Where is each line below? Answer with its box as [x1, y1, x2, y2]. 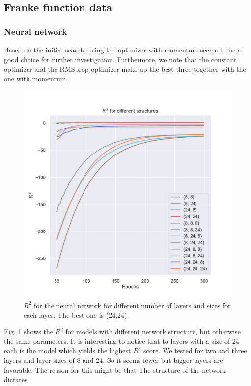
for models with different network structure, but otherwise [65, 326, 241, 336]
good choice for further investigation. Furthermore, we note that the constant [4, 54, 237, 64]
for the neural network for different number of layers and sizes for [33, 300, 231, 310]
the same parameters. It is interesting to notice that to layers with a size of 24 [4, 335, 239, 346]
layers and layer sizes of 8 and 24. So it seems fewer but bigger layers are [4, 355, 223, 365]
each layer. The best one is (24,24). [24, 309, 129, 320]
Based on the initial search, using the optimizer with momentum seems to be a [4, 45, 241, 54]
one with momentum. [4, 73, 68, 83]
